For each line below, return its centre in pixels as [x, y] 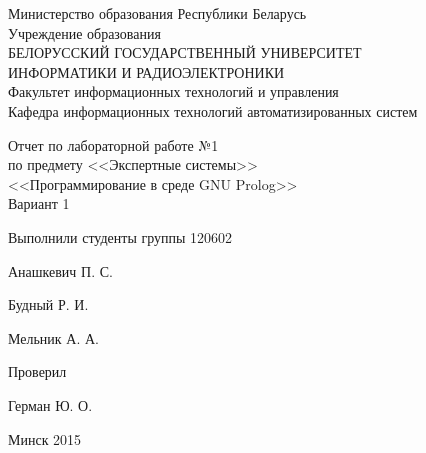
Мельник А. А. [53, 337]
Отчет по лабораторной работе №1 [113, 144]
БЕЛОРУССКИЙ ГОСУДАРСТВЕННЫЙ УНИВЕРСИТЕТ [185, 52]
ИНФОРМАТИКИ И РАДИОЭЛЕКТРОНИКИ [146, 71]
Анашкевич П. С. [60, 270]
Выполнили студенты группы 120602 [120, 236]
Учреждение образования [84, 32]
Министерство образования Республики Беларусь [157, 13]
